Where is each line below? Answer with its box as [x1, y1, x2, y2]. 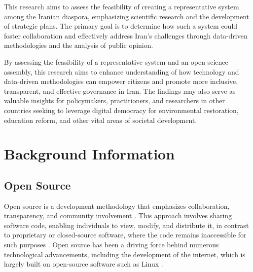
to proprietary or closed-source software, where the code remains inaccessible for [4, 230, 247, 240]
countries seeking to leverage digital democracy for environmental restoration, [4, 105, 239, 115]
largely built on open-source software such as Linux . [4, 259, 163, 269]
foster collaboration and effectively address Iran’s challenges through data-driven [4, 30, 248, 40]
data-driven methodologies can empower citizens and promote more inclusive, [4, 76, 238, 86]
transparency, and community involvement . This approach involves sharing [4, 210, 232, 221]
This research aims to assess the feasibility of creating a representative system [4, 1, 239, 11]
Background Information [4, 144, 175, 164]
